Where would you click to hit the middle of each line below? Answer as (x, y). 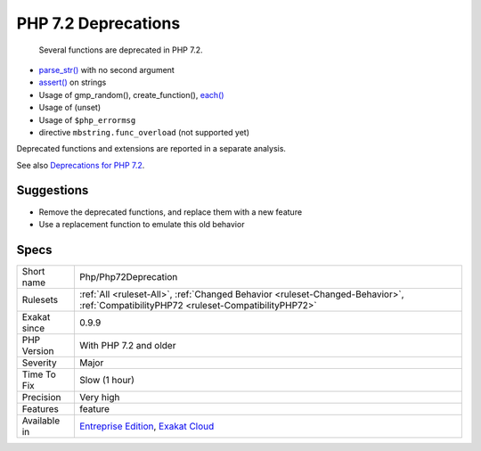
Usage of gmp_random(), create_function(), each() (131, 94)
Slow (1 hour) (107, 380)
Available (41, 421)
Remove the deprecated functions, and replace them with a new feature (171, 212)
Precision (41, 397)
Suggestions (53, 190)
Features (41, 408)
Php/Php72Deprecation (128, 276)
